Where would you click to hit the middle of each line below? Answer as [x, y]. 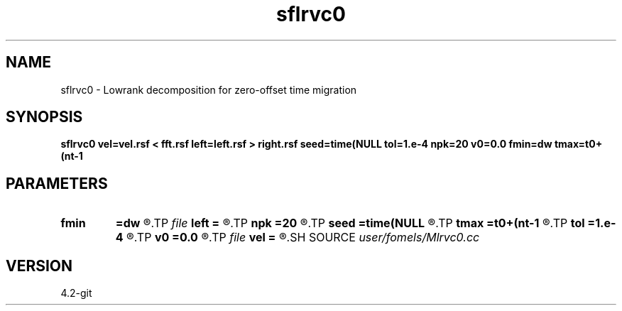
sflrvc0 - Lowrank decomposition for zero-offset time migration [209, 89]
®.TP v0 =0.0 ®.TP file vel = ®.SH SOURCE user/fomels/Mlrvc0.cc [303, 238]
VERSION [39, 266]
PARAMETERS [57, 183]
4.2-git [76, 293]
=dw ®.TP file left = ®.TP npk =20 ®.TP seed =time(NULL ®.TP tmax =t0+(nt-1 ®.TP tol [350, 223]
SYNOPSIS [44, 117]
